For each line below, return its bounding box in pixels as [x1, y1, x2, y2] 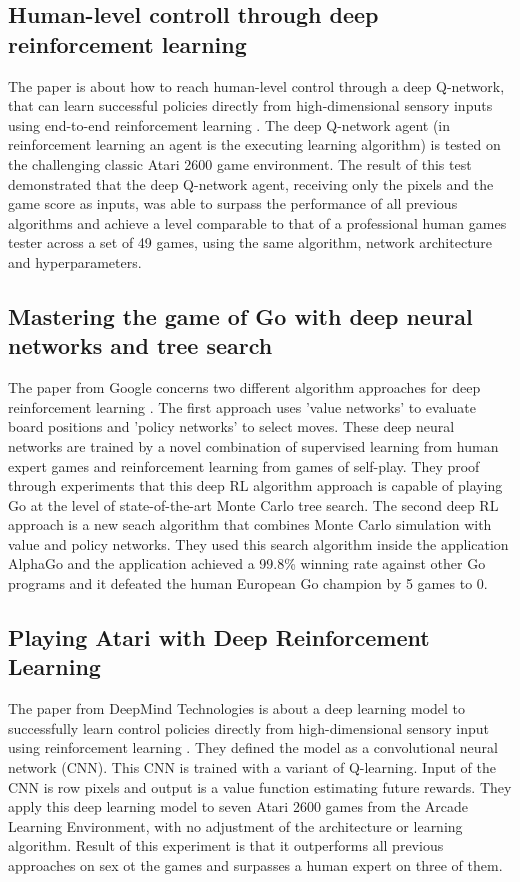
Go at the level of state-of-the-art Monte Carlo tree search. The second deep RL [8, 494, 499, 515]
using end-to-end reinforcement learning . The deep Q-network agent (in [8, 114, 451, 135]
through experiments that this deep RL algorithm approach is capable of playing [8, 475, 503, 496]
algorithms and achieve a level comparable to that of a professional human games [8, 212, 507, 233]
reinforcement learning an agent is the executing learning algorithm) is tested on [8, 134, 501, 155]
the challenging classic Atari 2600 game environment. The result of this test [8, 153, 472, 174]
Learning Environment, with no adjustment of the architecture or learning [8, 815, 463, 836]
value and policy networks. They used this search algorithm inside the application [8, 533, 509, 554]
